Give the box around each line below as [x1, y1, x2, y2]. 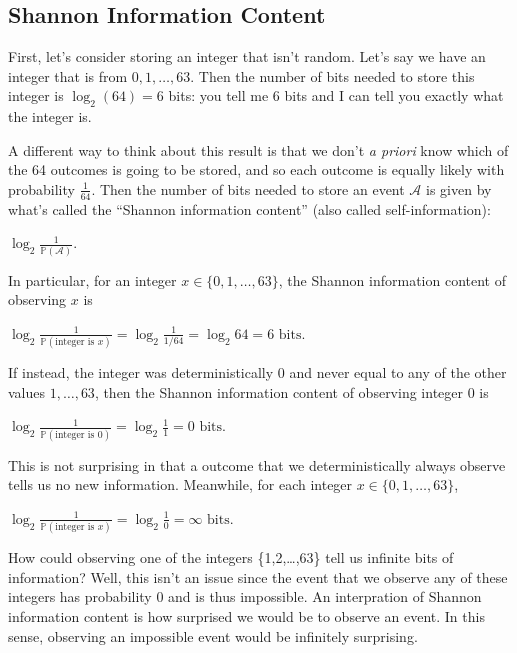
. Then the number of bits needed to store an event [91, 178, 405, 199]
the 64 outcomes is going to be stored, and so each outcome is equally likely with [8, 159, 505, 180]
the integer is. [8, 106, 92, 127]
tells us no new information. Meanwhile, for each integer [8, 474, 353, 495]
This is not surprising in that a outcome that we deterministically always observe [8, 454, 506, 475]
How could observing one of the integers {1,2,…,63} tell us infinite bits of [8, 547, 454, 568]
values [8, 381, 46, 402]
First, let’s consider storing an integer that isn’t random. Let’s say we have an [8, 46, 486, 67]
